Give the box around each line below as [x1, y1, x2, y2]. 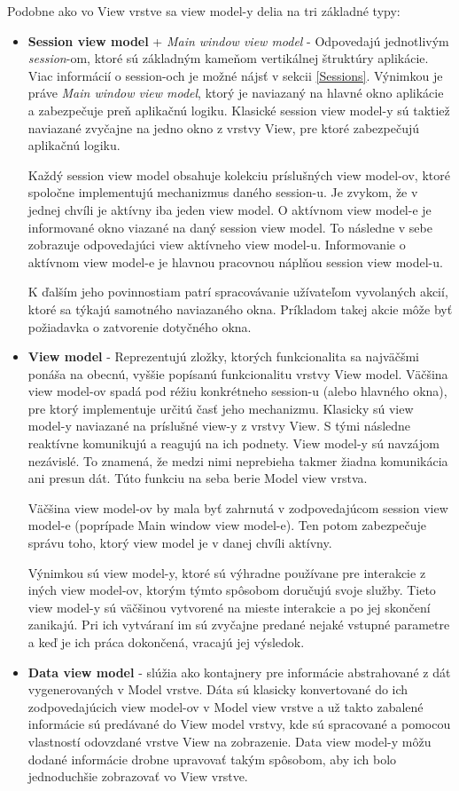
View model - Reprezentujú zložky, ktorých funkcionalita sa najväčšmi [27, 347, 419, 366]
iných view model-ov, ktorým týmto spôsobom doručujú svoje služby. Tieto [27, 581, 436, 599]
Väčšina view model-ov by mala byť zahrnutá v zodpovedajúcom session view [27, 498, 448, 517]
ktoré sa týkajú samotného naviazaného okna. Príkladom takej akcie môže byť [27, 299, 453, 318]
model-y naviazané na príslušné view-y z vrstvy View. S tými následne [27, 416, 411, 435]
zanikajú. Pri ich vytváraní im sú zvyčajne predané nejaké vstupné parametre [27, 615, 450, 634]
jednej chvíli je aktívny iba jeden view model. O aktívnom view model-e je [27, 200, 432, 218]
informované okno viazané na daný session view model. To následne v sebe [27, 218, 432, 236]
